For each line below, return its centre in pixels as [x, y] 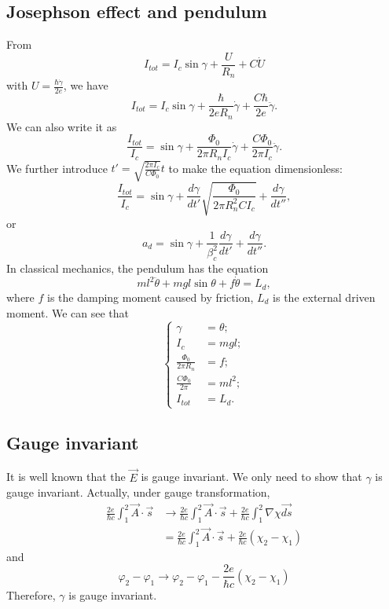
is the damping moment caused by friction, [150, 297]
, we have [86, 85]
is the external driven [324, 297]
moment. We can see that [68, 312]
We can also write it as [62, 126]
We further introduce [57, 168]
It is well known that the [66, 477]
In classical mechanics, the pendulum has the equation [138, 268]
